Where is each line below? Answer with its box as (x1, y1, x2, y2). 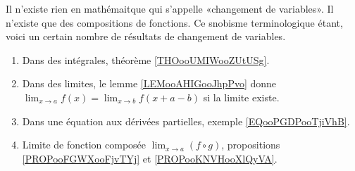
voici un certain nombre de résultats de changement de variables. (6, 29, 286, 44)
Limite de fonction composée (22, 137, 147, 152)
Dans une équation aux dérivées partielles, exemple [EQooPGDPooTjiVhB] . (22, 113, 350, 128)
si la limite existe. (203, 89, 280, 104)
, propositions (221, 137, 280, 152)
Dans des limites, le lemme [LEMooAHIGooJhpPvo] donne (22, 76, 277, 91)
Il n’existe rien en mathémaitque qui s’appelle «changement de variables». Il (6, 1, 334, 15)
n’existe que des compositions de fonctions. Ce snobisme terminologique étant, (6, 15, 343, 30)
